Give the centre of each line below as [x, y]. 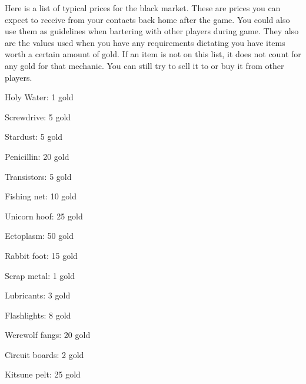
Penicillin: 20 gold [37, 156]
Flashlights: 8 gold [38, 315]
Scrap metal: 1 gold [40, 275]
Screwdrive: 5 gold [38, 116]
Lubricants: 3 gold [38, 295]
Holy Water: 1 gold [39, 97]
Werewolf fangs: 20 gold [48, 335]
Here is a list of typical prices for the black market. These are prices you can [143, 8]
